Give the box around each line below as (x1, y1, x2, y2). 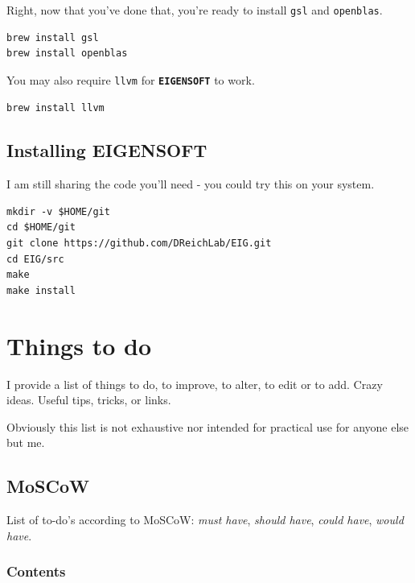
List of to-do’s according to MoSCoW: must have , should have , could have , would (6, 511, 404, 528)
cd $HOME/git (6, 221, 76, 234)
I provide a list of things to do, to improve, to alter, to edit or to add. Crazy (6, 375, 383, 392)
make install (6, 284, 76, 296)
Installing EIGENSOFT (6, 138, 207, 163)
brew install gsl (6, 31, 99, 43)
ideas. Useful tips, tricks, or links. (6, 391, 171, 408)
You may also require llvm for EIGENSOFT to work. (6, 71, 255, 88)
